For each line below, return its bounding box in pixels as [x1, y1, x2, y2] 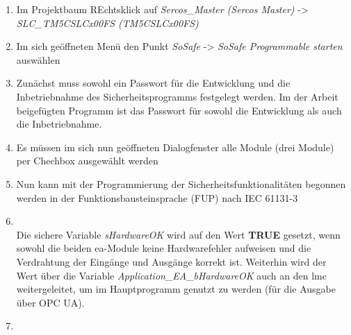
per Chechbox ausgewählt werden [16, 153, 158, 168]
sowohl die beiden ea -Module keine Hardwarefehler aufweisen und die [16, 241, 311, 255]
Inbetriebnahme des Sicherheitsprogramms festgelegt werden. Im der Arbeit [16, 89, 338, 103]
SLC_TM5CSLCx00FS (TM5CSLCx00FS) [16, 15, 199, 30]
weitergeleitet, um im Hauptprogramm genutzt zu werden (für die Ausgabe [16, 282, 336, 296]
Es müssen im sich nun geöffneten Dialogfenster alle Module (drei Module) [16, 139, 334, 154]
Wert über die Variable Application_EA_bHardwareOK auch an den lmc [16, 268, 327, 282]
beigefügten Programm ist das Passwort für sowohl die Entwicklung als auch [16, 103, 342, 117]
